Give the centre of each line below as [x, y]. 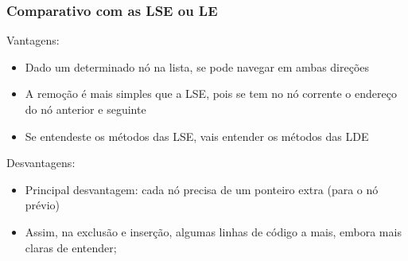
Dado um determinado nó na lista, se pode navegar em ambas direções [197, 66]
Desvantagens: [41, 163]
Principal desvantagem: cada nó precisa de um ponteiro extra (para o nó [202, 189]
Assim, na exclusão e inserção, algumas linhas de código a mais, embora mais [213, 231]
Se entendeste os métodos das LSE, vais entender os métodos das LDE [197, 136]
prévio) [43, 205]
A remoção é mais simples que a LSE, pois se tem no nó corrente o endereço [211, 93]
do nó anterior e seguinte [85, 109]
